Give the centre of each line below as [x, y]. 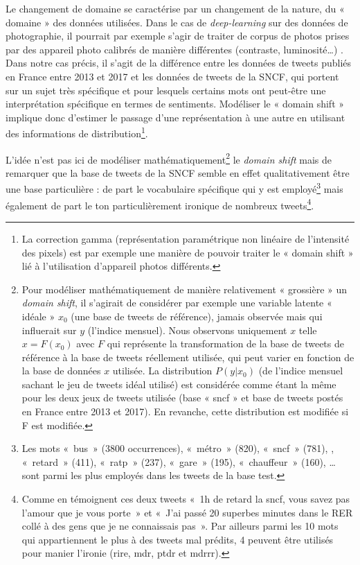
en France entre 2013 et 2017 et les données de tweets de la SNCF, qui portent [172, 76]
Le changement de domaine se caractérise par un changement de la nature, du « [175, 8]
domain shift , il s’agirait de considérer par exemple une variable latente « [177, 303]
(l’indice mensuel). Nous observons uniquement [187, 330]
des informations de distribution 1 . [77, 132]
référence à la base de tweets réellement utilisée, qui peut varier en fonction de [188, 357]
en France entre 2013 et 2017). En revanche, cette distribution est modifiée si [185, 411]
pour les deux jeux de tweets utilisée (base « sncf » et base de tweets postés [182, 398]
